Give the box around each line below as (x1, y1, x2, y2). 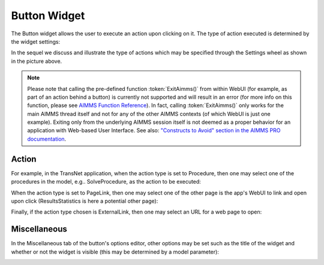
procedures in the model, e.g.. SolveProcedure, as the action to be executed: (11, 178, 201, 185)
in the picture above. (11, 57, 62, 65)
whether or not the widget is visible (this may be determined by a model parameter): (11, 248, 219, 255)
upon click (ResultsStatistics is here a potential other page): (11, 197, 158, 205)
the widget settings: (11, 38, 61, 45)
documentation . (27, 135, 67, 142)
